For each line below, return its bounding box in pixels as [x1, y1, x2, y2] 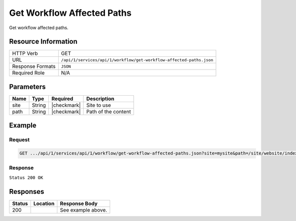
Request [9, 136, 30, 143]
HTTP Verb [12, 50, 38, 57]
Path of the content [86, 108, 131, 115]
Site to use [86, 102, 111, 109]
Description [86, 95, 114, 102]
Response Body [60, 200, 98, 207]
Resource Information [9, 37, 77, 46]
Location [33, 200, 55, 207]
